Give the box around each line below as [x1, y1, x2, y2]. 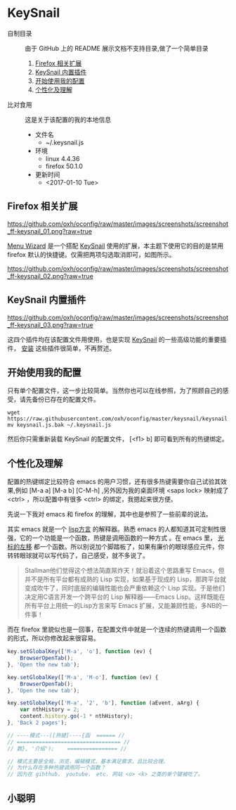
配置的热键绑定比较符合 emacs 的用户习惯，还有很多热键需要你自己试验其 [7, 477, 221, 486]
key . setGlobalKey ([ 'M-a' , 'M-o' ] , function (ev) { [7, 673, 159, 681]
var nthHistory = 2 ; [20, 706, 80, 714]
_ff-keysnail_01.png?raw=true [7, 227, 93, 235]
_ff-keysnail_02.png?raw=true [7, 272, 93, 280]
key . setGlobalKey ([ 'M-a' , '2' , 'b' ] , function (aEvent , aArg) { [7, 700, 199, 707]
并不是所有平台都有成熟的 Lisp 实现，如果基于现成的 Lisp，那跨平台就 [24, 575, 227, 583]
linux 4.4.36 [45, 154, 80, 163]
